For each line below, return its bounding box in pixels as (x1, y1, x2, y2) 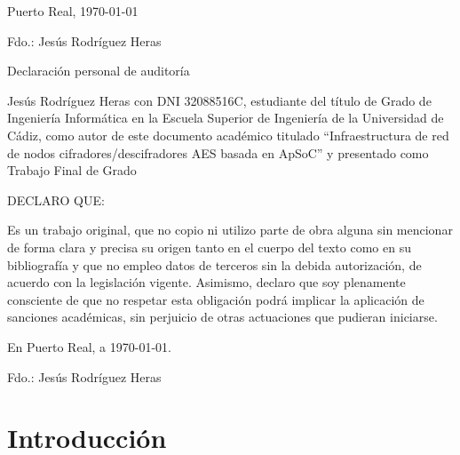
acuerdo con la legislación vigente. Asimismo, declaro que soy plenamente (7, 273, 406, 291)
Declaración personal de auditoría (7, 61, 190, 80)
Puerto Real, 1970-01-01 (7, 2, 139, 20)
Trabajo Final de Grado (7, 161, 137, 180)
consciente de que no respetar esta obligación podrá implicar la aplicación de (7, 290, 424, 308)
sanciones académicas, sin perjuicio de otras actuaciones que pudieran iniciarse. (7, 307, 438, 326)
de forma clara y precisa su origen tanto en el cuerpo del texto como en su (7, 237, 411, 256)
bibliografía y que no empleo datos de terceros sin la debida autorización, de (7, 255, 422, 274)
